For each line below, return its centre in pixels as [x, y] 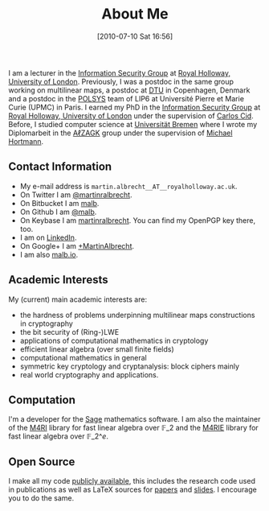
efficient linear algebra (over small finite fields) [97, 349]
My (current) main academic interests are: [77, 299]
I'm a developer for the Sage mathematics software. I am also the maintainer [134, 419]
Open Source [42, 462]
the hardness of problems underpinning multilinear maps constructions [137, 315]
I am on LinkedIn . [48, 237]
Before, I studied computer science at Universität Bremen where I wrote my [133, 124]
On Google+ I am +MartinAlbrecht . [77, 245]
